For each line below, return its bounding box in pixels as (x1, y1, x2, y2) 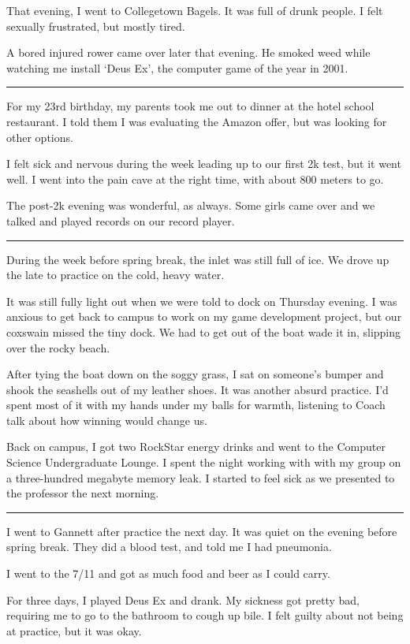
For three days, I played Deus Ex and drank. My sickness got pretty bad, (6, 591, 360, 608)
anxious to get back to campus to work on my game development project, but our (6, 308, 402, 325)
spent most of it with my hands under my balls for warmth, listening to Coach (6, 396, 386, 413)
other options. (6, 128, 73, 145)
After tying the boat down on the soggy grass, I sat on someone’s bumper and (6, 366, 384, 382)
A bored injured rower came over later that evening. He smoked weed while (6, 44, 371, 61)
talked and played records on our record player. (6, 212, 235, 229)
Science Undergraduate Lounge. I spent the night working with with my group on (6, 454, 401, 471)
